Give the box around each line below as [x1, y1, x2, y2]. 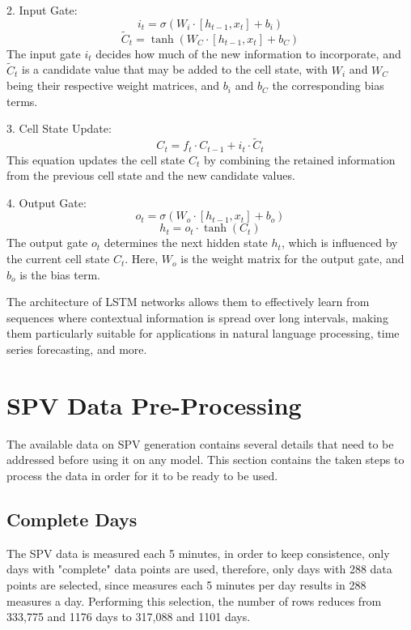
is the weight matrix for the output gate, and [180, 250, 405, 267]
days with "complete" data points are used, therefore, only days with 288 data [6, 560, 392, 577]
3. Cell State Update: [6, 120, 112, 137]
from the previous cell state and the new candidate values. [6, 167, 295, 184]
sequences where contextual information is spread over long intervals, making [6, 309, 388, 326]
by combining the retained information [204, 151, 396, 168]
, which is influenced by [281, 234, 398, 251]
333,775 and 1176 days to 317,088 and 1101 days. [6, 608, 251, 625]
